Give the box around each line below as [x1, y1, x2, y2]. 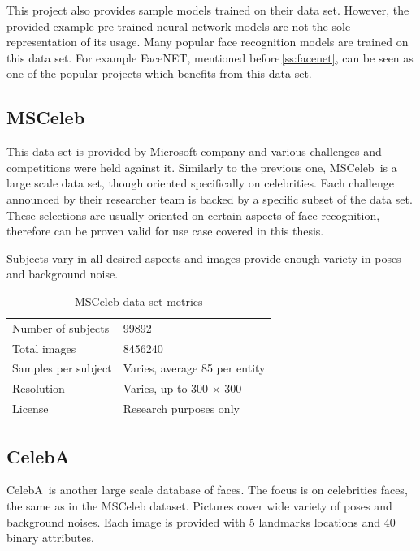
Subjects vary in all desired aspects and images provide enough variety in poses [6, 249, 401, 266]
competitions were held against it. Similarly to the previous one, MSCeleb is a [6, 158, 397, 175]
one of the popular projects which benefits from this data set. [6, 65, 312, 82]
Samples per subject [12, 359, 112, 377]
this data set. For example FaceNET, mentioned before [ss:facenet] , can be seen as [6, 49, 414, 66]
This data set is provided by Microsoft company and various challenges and [6, 143, 382, 160]
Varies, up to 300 [123, 380, 209, 397]
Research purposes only [123, 400, 240, 417]
